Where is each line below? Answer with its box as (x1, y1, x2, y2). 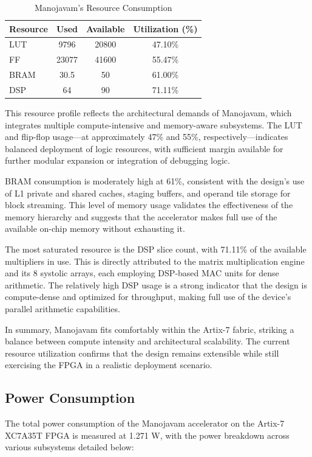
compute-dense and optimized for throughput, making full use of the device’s (5, 290, 291, 303)
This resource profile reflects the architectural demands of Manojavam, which (5, 106, 292, 119)
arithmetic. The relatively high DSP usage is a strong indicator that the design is (5, 278, 307, 291)
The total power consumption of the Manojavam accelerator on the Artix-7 (5, 417, 285, 430)
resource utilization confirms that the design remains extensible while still (5, 346, 279, 359)
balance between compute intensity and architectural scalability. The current (5, 335, 290, 347)
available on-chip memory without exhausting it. (5, 222, 185, 235)
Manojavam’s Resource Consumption (35, 1, 172, 13)
